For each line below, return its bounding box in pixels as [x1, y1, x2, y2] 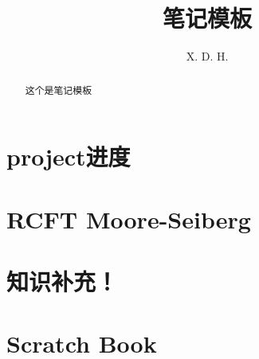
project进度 [6, 140, 131, 173]
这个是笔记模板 [25, 83, 92, 96]
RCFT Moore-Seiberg [6, 202, 251, 235]
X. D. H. [186, 48, 229, 64]
